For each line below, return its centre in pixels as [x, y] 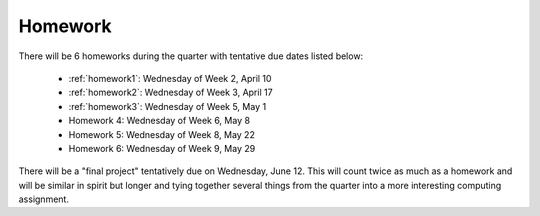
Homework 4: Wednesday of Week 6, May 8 [159, 121]
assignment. [44, 199]
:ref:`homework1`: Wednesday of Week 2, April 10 [170, 78]
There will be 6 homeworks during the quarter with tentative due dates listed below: [191, 56]
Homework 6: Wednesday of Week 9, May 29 [162, 148]
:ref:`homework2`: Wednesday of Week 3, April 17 [171, 92]
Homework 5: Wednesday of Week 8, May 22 [161, 134]
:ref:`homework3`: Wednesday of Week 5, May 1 [167, 106]
